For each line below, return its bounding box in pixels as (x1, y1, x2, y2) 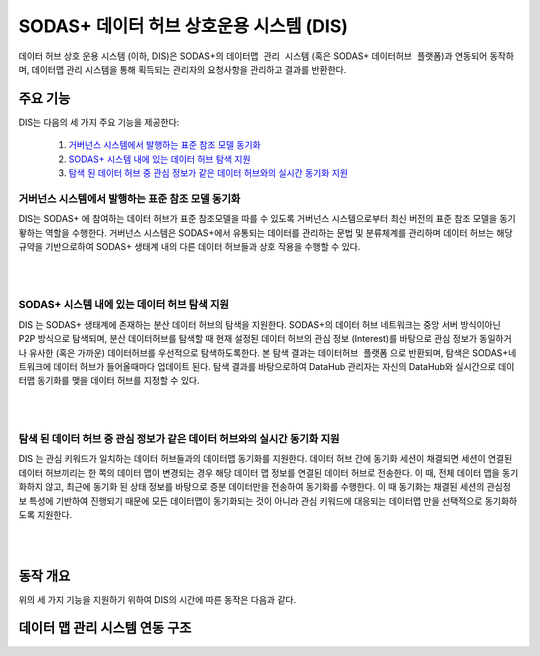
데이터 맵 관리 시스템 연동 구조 (18, 620, 192, 637)
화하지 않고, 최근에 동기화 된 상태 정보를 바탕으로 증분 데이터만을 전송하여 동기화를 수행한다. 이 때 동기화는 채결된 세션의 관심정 (18, 481, 512, 493)
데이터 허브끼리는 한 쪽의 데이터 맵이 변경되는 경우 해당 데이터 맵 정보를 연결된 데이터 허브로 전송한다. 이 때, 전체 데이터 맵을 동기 (18, 466, 519, 479)
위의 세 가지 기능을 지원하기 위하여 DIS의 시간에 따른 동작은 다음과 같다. (18, 593, 297, 605)
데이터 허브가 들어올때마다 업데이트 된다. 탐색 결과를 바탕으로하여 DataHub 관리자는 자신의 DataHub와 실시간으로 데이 (53, 361, 515, 373)
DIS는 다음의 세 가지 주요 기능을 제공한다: (18, 116, 180, 128)
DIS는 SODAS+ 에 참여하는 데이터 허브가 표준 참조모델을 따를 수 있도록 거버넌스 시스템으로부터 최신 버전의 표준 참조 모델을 (18, 213, 498, 225)
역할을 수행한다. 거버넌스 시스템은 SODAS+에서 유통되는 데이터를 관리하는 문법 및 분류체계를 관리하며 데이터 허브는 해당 (45, 226, 514, 239)
